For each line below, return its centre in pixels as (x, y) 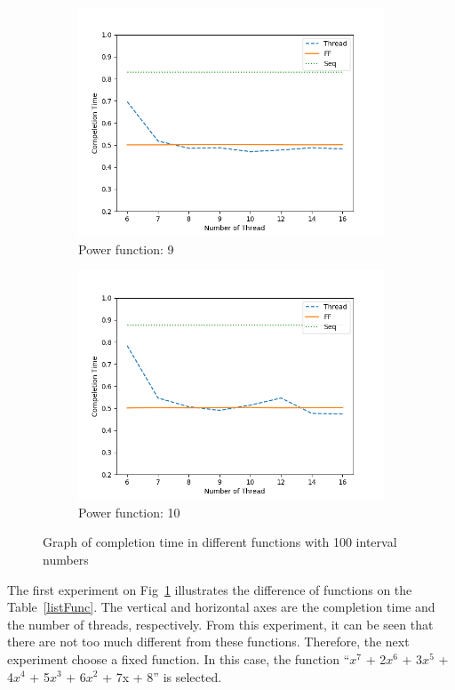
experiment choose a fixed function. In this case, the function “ (179, 658)
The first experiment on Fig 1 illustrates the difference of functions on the (210, 589)
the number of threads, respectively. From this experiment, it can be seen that (220, 624)
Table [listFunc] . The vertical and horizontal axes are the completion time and (221, 607)
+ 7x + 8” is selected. (162, 676)
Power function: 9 (126, 249)
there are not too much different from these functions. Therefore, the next (208, 642)
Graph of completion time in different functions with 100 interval (220, 542)
